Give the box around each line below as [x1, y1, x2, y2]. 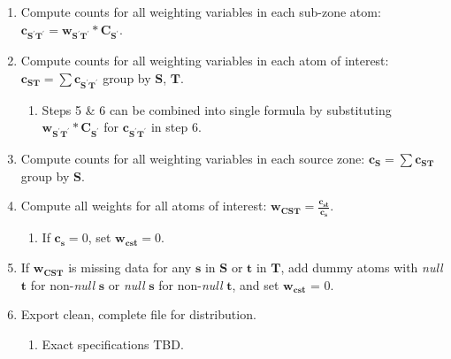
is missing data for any [68, 258, 192, 277]
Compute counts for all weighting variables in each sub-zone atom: [20, 3, 381, 20]
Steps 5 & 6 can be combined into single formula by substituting [42, 100, 392, 118]
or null [108, 275, 145, 294]
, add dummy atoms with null [280, 258, 443, 277]
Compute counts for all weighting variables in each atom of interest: [20, 51, 389, 70]
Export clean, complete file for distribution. [20, 305, 256, 324]
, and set [232, 275, 279, 294]
